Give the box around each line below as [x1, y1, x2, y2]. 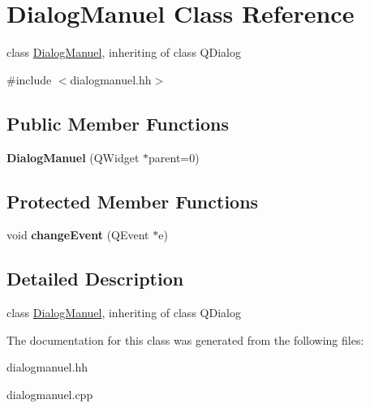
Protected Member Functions [6, 188, 259, 213]
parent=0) [148, 148, 200, 165]
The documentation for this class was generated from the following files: [6, 331, 364, 348]
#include [6, 71, 52, 88]
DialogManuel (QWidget [6, 148, 140, 165]
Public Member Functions [6, 110, 229, 135]
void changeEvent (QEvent [6, 226, 149, 243]
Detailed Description [6, 266, 184, 291]
